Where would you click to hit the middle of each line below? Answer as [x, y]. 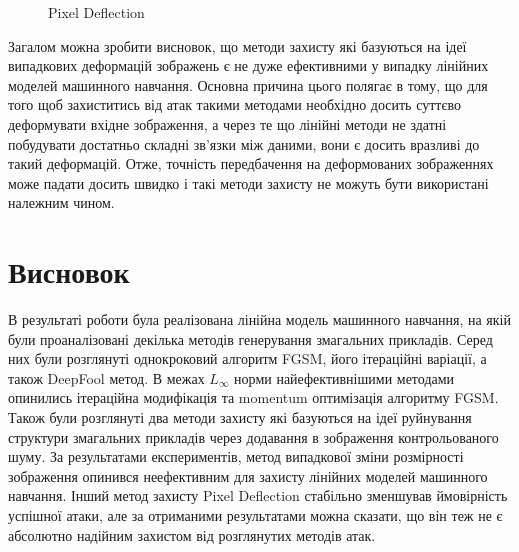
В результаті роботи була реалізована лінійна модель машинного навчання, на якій [259, 319]
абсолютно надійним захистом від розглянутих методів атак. [192, 534]
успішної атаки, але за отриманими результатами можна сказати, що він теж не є [255, 515]
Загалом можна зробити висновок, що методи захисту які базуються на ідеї [237, 45]
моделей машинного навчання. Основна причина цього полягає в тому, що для [248, 84]
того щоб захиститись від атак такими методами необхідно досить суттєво [234, 104]
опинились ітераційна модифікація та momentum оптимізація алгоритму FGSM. [253, 397]
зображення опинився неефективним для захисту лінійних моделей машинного [248, 475]
